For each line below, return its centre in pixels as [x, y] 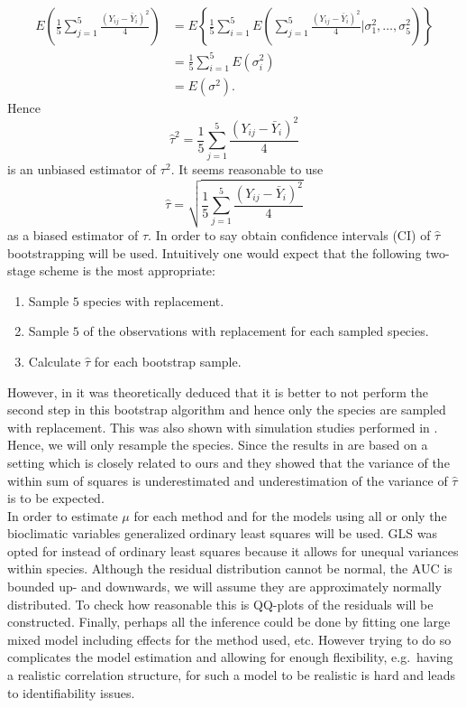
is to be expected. [56, 498]
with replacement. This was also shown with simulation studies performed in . [223, 427]
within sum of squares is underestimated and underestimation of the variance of [228, 480]
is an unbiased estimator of [82, 169]
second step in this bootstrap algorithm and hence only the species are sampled [227, 410]
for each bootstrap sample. [168, 361]
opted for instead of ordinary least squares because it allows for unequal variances [233, 550]
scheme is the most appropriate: [127, 270]
